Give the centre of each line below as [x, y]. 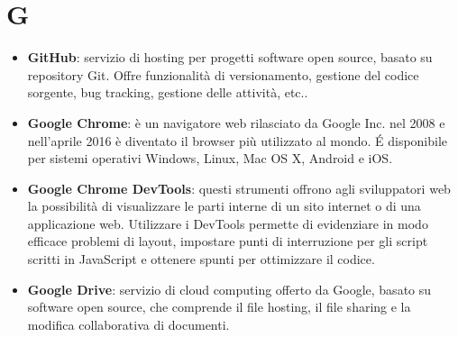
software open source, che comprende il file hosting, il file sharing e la [219, 307]
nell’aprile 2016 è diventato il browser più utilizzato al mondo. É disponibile [238, 140]
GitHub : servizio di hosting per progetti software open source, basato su [230, 57]
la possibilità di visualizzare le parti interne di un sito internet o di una [224, 206]
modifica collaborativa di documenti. [128, 324]
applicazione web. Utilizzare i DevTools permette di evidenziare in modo [228, 223]
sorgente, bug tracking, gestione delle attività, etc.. [168, 92]
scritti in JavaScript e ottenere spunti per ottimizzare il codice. [201, 259]
